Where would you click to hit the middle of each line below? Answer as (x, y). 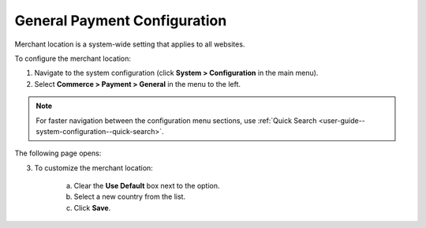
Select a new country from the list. (129, 196)
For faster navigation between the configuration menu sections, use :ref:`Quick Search (176, 120)
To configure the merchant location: (73, 58)
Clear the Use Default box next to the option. (147, 186)
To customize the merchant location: (93, 168)
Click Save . (92, 207)
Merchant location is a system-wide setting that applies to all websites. (130, 44)
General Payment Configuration (121, 21)
